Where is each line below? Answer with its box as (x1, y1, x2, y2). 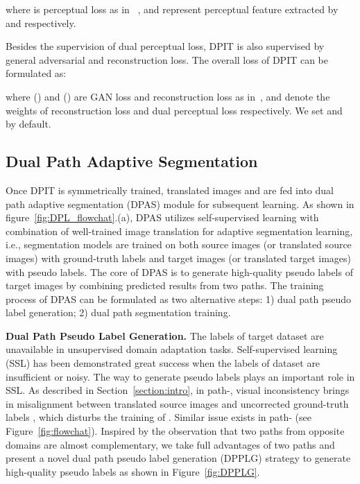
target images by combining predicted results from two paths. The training (6, 278, 324, 293)
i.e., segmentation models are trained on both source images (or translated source (6, 237, 352, 252)
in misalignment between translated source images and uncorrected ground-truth (6, 396, 349, 410)
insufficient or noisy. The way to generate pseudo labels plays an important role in (6, 369, 355, 383)
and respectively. (6, 15, 76, 30)
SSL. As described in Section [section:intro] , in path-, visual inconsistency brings (6, 383, 350, 397)
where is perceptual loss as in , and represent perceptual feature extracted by (6, 2, 338, 16)
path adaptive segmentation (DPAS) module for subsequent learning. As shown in (6, 196, 354, 211)
